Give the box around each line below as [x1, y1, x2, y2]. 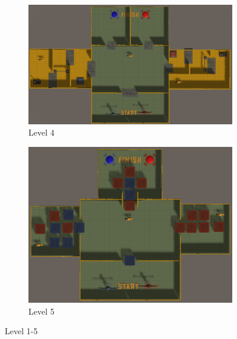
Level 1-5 [5, 325, 38, 337]
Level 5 [28, 305, 55, 317]
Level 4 [28, 126, 55, 139]
